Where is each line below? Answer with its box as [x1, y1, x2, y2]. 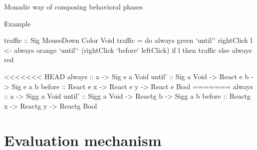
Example [4, 18, 31, 28]
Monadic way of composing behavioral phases [4, 1, 143, 11]
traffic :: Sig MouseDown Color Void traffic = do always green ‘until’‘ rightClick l [4, 35, 253, 45]
